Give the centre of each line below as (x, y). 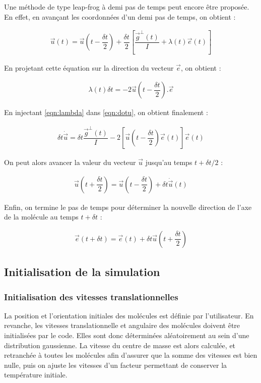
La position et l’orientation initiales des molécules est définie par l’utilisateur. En (129, 315)
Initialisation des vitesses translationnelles (91, 296)
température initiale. (36, 375)
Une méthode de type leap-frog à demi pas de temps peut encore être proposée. (127, 7)
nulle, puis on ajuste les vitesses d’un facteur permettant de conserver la (116, 365)
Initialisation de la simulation (82, 272)
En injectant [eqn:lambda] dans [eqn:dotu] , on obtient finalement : (106, 112)
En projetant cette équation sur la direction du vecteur (89, 67)
